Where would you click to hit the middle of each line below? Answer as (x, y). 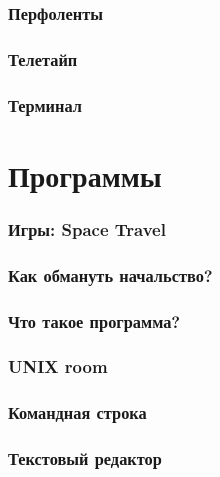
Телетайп (43, 58)
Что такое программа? (94, 320)
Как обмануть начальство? (110, 274)
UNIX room (58, 366)
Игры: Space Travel (87, 228)
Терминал (45, 104)
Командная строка (77, 412)
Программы (85, 174)
